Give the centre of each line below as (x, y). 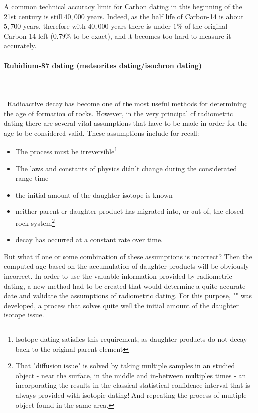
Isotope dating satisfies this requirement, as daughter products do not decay (131, 339)
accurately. (20, 46)
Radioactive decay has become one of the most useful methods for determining (127, 103)
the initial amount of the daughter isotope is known (94, 194)
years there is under (141, 26)
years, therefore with (54, 26)
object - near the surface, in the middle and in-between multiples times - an (131, 375)
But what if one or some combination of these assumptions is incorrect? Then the (128, 256)
